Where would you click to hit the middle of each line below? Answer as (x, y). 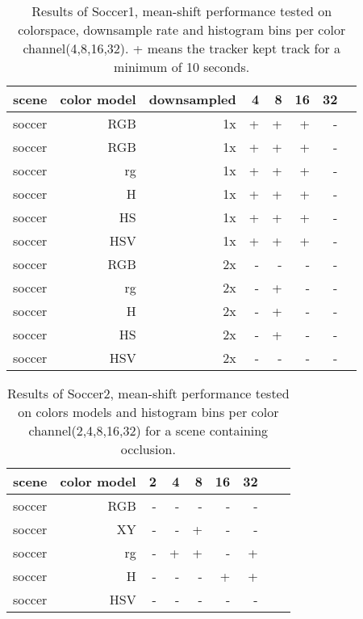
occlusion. (148, 449)
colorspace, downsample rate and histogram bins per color (182, 29)
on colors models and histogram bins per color (148, 412)
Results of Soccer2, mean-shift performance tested (148, 393)
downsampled (192, 99)
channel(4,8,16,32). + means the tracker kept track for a (181, 48)
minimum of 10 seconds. (182, 67)
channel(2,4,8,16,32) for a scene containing (148, 430)
